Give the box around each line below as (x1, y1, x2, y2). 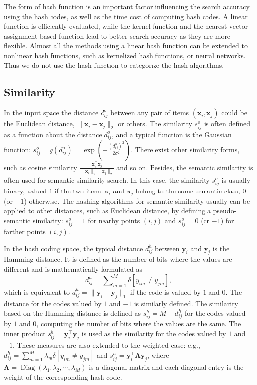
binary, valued (4, 186, 47, 196)
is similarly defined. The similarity (134, 298, 238, 308)
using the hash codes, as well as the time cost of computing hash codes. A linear (4, 11, 248, 21)
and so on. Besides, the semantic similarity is (116, 162, 253, 172)
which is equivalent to (4, 286, 70, 297)
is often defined (204, 118, 251, 128)
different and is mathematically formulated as (4, 263, 143, 274)
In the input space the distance (4, 107, 99, 118)
